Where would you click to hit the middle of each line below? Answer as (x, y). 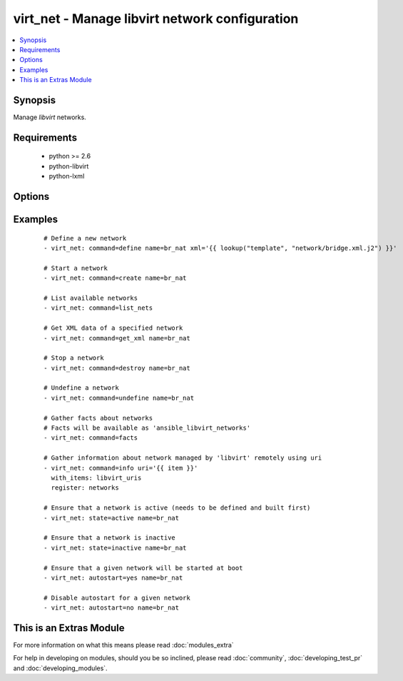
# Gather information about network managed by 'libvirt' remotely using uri (183, 458)
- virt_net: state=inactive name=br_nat (115, 548)
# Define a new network (85, 238)
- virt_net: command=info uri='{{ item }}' (121, 468)
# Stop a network (74, 358)
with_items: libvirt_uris (96, 478)
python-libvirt (69, 166)
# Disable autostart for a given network (117, 597)
